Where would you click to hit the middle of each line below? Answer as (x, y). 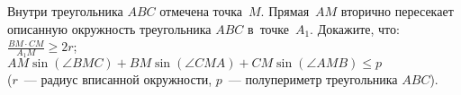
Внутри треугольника (65, 11)
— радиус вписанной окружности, (118, 79)
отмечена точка (201, 11)
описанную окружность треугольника (109, 28)
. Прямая (285, 11)
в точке (268, 28)
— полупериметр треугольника (313, 79)
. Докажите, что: (355, 28)
